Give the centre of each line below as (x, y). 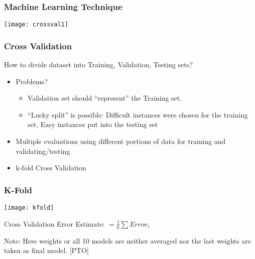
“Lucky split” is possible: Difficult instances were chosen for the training (138, 114)
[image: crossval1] (36, 25)
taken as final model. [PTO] (47, 250)
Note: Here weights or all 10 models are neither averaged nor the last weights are (127, 240)
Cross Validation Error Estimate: (55, 223)
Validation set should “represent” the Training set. (105, 98)
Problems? (32, 81)
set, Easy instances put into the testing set (93, 124)
